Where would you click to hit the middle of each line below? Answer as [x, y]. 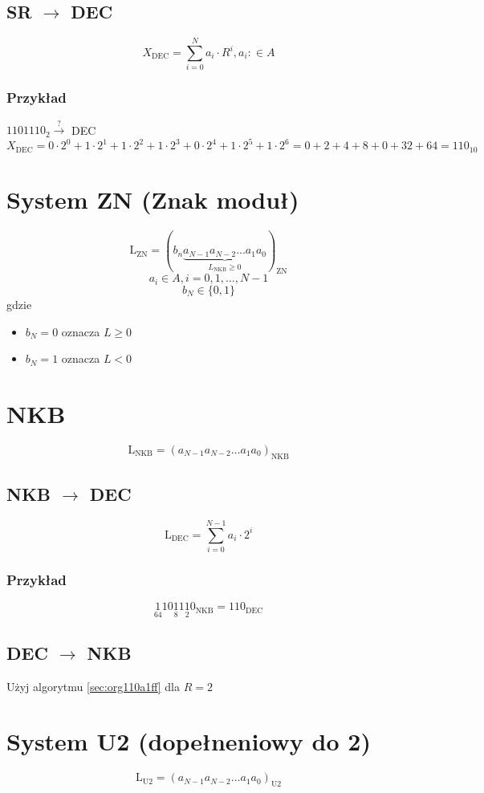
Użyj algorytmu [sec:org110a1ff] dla [94, 686]
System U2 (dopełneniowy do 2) [189, 741]
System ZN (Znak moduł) [153, 199]
